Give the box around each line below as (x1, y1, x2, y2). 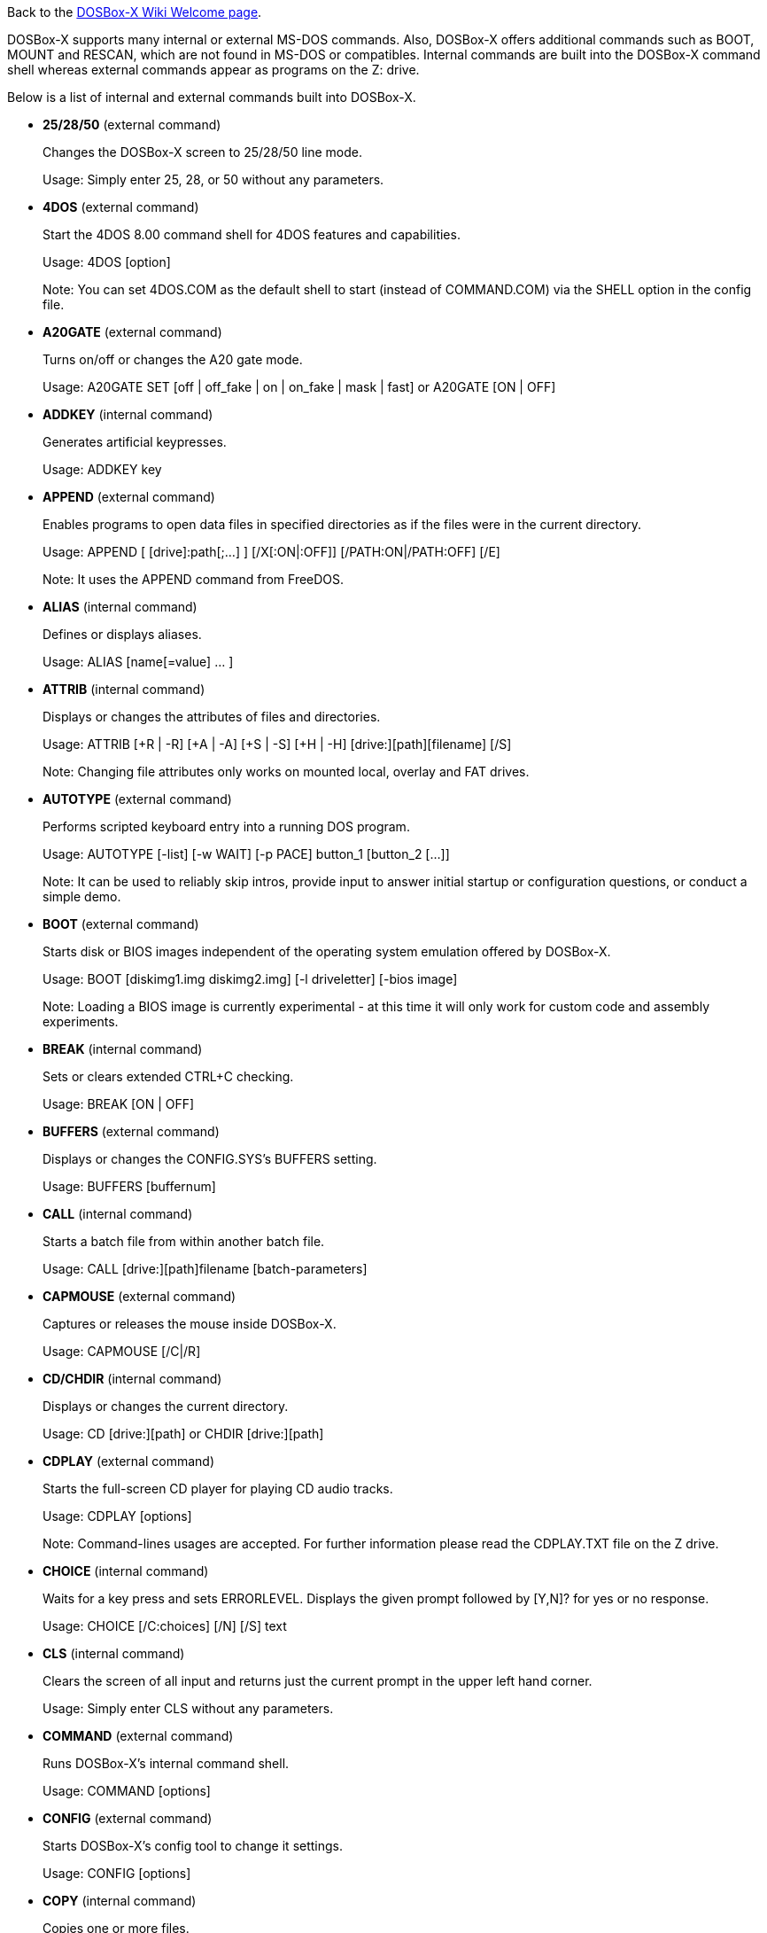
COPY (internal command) (43, 1893, 197, 1908)
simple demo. (43, 889, 121, 904)
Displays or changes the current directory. (43, 1399, 289, 1414)
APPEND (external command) (43, 489, 215, 504)
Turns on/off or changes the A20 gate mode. (43, 352, 303, 367)
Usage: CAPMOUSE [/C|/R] (43, 1344, 201, 1359)
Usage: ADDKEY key (43, 462, 162, 477)
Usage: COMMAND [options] (43, 1783, 211, 1798)
